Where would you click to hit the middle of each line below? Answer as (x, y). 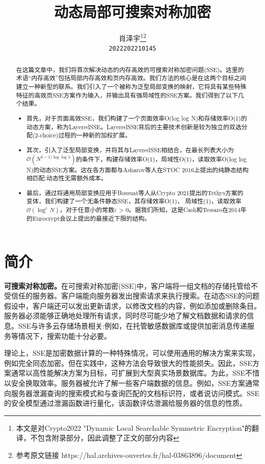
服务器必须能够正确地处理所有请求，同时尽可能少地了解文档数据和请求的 (125, 316)
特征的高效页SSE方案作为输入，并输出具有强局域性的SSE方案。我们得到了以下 (127, 95)
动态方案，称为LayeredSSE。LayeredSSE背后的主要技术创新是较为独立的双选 (134, 126)
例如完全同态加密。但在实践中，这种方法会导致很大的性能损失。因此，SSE (128, 363)
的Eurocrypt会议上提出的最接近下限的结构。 (89, 218)
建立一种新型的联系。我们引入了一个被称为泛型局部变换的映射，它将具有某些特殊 (131, 87)
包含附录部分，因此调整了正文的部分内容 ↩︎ (108, 438)
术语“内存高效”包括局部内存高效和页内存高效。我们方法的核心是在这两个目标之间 (131, 78)
